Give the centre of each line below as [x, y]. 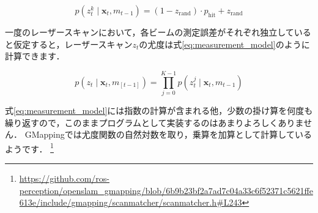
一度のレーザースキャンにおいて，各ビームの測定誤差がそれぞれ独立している [158, 32]
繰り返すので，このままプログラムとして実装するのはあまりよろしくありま [154, 122]
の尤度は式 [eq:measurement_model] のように [224, 44]
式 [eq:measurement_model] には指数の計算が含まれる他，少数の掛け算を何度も [159, 110]
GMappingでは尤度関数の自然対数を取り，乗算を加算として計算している [168, 134]
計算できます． [35, 56]
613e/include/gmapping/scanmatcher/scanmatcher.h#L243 [131, 202]
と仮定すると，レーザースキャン [69, 44]
